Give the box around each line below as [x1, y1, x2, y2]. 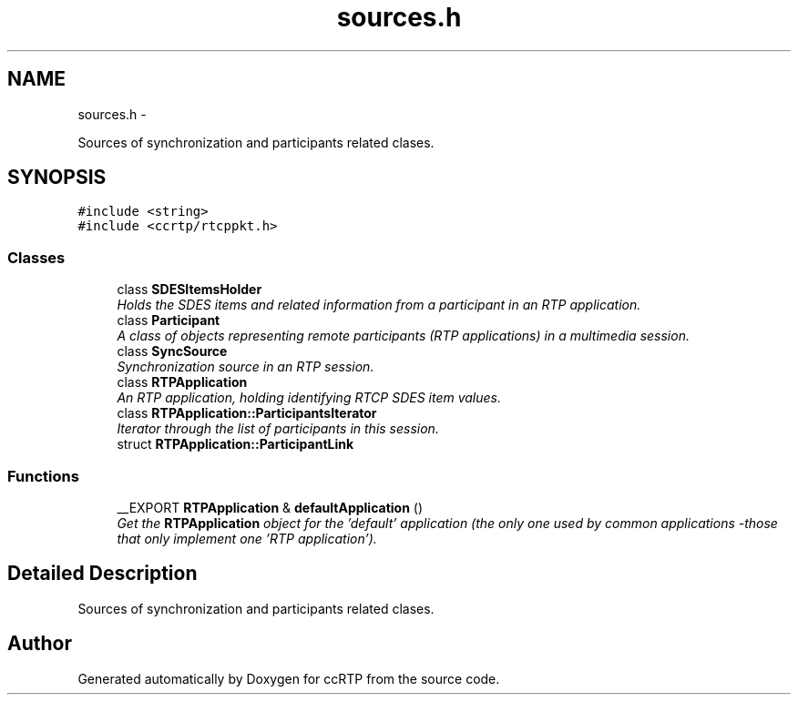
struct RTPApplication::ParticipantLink [117, 436, 354, 453]
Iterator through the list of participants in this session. [117, 421, 439, 437]
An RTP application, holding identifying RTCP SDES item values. [117, 390, 502, 406]
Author [7, 632, 72, 656]
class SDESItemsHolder [117, 281, 262, 298]
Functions [7, 466, 79, 485]
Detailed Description [7, 562, 198, 585]
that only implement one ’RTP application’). [117, 530, 377, 546]
